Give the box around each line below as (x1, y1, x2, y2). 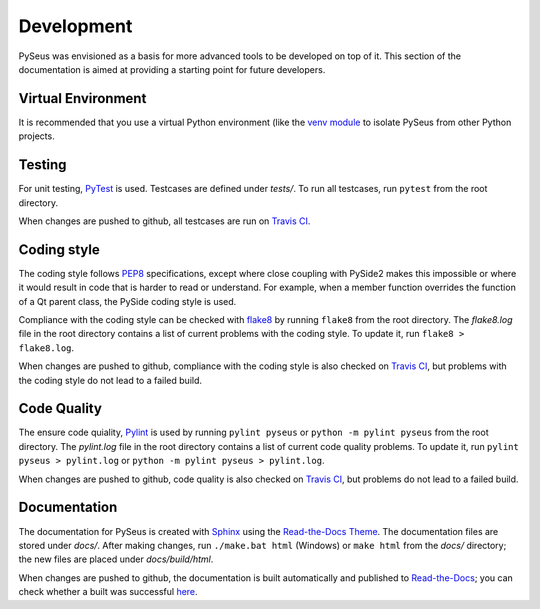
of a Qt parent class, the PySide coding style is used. (18, 295, 237, 307)
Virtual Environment (18, 90, 147, 107)
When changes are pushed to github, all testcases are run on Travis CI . (18, 215, 311, 227)
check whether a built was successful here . (18, 586, 199, 598)
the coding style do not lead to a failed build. (18, 374, 203, 386)
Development (18, 15, 133, 37)
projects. (18, 130, 55, 142)
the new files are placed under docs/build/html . (18, 553, 214, 565)
